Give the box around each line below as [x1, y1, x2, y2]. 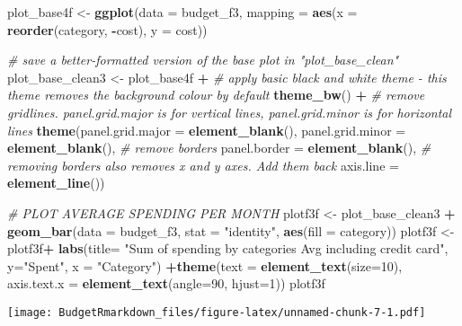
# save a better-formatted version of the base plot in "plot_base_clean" [7, 50, 399, 69]
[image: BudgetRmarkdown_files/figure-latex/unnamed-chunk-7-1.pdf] [7, 305, 426, 319]
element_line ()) [7, 173, 105, 192]
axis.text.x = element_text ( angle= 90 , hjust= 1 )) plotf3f [7, 274, 325, 293]
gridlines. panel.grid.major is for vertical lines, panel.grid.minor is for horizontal [7, 102, 452, 121]
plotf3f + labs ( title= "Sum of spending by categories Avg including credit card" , [7, 239, 449, 258]
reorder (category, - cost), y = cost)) [7, 20, 208, 39]
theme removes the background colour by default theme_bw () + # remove [7, 85, 425, 104]
